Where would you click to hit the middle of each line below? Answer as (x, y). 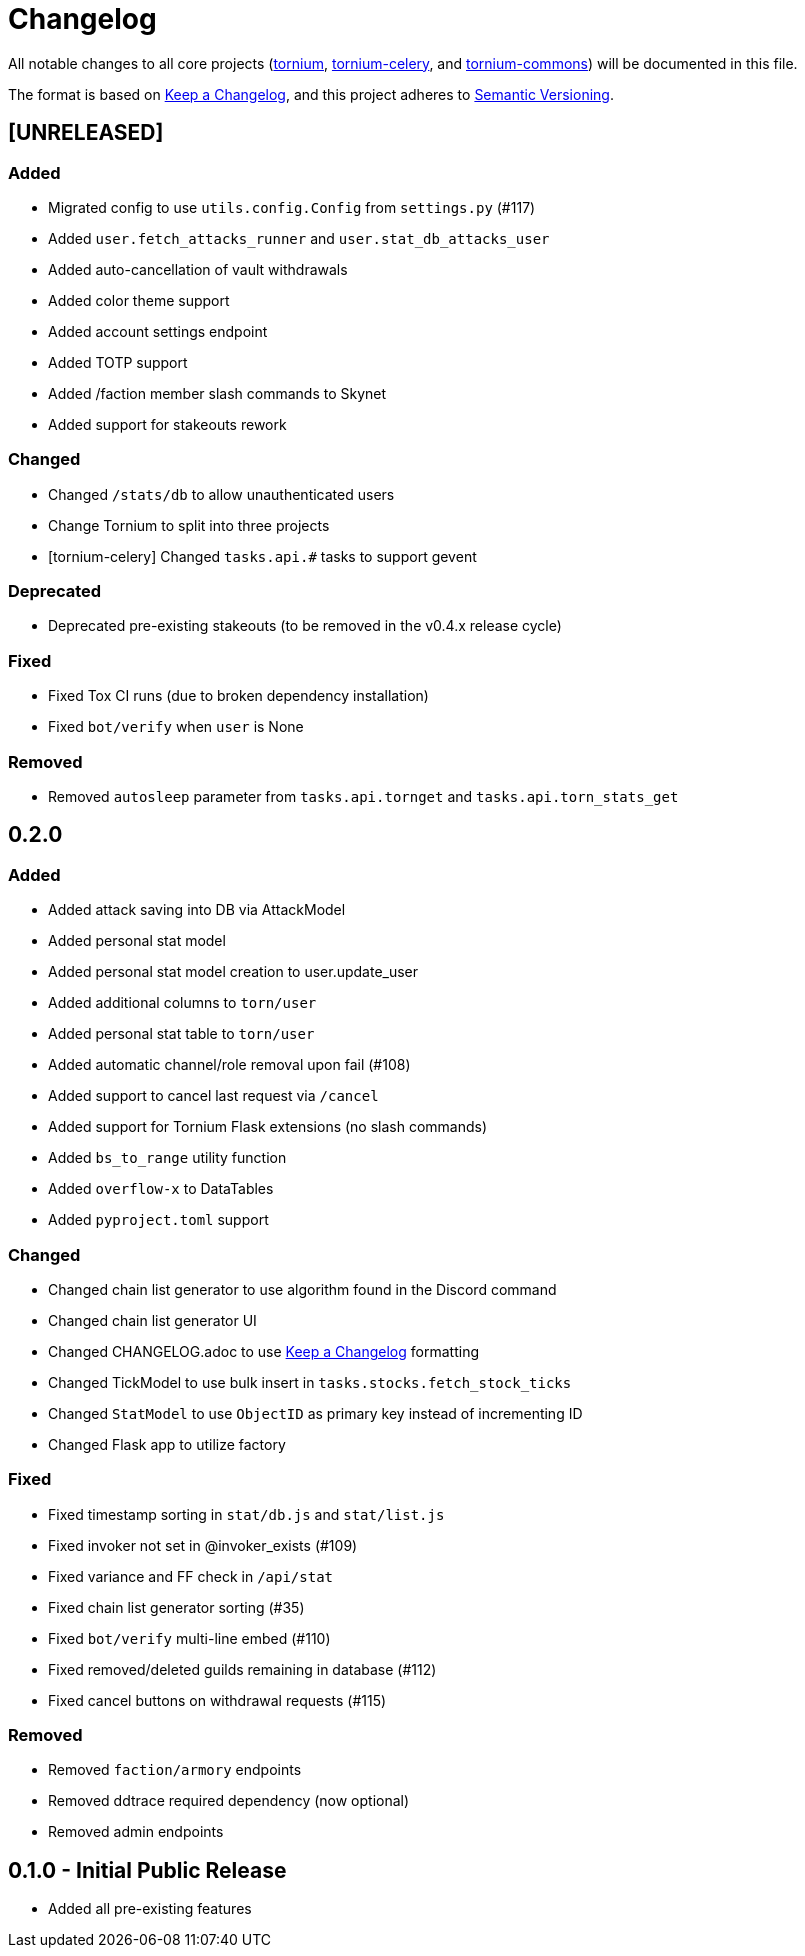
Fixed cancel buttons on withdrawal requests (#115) (217, 1700)
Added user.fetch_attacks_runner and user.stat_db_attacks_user (299, 238)
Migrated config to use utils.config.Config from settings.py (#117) (292, 207)
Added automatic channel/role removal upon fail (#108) (229, 1065)
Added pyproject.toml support (158, 1220)
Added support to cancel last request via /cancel (213, 1096)
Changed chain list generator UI (152, 1320)
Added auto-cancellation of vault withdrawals (198, 269)
